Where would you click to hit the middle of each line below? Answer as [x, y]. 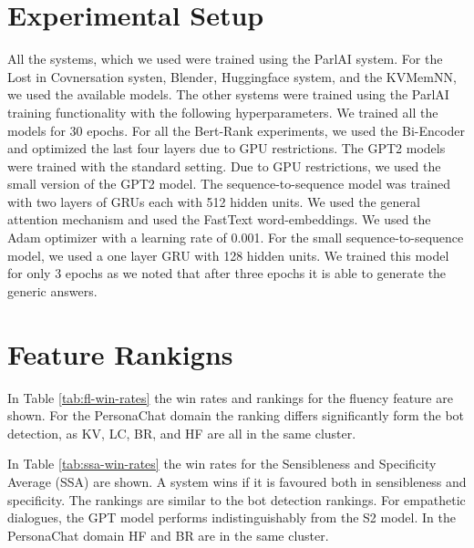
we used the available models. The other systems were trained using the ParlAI [228, 94]
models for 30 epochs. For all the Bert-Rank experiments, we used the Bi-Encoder [236, 130]
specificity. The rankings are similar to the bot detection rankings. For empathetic [237, 499]
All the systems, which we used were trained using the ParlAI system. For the [225, 59]
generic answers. [52, 290]
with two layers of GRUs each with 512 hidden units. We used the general [214, 201]
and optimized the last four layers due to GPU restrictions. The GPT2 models [227, 148]
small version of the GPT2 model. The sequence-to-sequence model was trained [229, 184]
